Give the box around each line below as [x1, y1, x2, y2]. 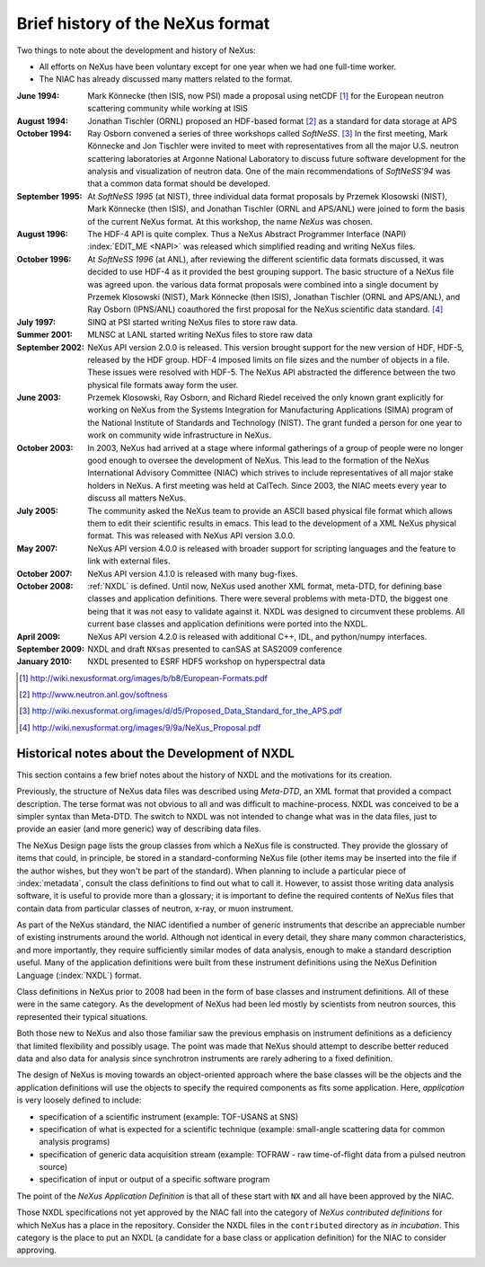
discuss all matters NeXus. [87, 492, 186, 503]
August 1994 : [16, 115, 69, 126]
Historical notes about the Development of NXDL [16, 746, 295, 761]
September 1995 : [16, 190, 83, 201]
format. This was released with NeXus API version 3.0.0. [87, 530, 295, 541]
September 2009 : [16, 643, 85, 654]
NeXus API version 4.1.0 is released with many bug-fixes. [87, 568, 298, 579]
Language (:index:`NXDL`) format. [16, 970, 142, 980]
